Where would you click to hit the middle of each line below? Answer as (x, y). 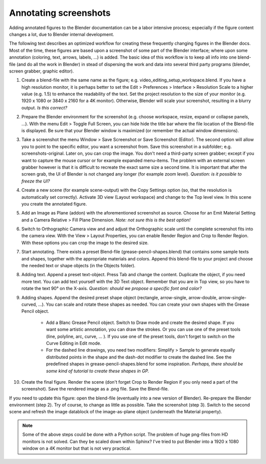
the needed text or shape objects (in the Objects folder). (78, 266)
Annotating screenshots (60, 13)
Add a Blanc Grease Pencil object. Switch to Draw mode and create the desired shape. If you (140, 322)
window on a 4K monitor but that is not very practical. (77, 448)
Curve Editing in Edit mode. (74, 343)
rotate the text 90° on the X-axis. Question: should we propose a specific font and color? (112, 288)
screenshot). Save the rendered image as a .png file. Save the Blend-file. (95, 389)
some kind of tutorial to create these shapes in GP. (98, 371)
